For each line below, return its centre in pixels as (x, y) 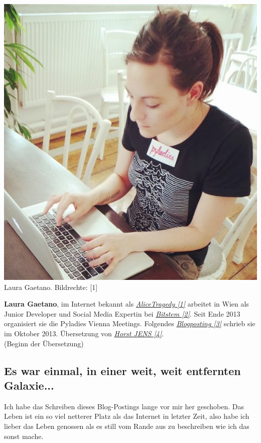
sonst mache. (24, 436)
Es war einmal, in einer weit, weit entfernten (122, 370)
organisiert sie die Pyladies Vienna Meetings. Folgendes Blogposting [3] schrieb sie (130, 323)
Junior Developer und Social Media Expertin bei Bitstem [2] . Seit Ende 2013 (122, 313)
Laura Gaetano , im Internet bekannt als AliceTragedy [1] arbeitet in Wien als (126, 304)
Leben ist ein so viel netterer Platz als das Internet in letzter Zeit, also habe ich (127, 416)
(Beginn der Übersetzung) (44, 343)
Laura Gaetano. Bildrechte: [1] (51, 287)
